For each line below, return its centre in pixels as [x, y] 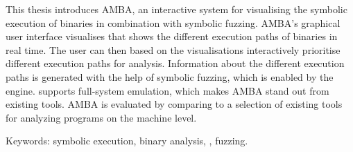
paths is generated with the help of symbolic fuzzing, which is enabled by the [170, 76]
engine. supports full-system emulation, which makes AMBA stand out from [167, 90]
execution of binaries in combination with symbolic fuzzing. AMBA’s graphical [173, 22]
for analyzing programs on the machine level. [101, 117]
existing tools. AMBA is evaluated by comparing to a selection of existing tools [174, 104]
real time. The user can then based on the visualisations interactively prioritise [173, 49]
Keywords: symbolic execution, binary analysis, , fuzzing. [127, 141]
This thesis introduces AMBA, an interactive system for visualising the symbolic [176, 9]
